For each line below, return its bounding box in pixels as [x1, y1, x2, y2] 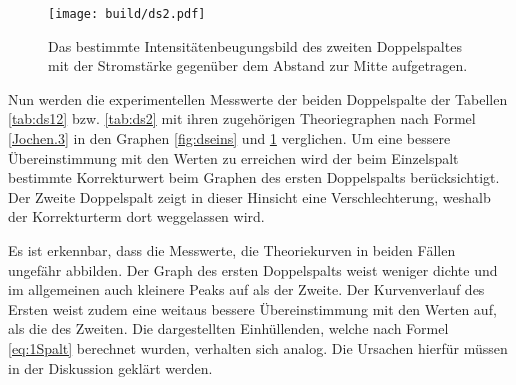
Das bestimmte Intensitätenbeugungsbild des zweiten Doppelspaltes [48, 35, 462, 56]
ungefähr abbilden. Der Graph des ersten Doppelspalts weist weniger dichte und [8, 259, 498, 280]
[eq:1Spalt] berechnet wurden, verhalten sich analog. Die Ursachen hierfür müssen [8, 337, 508, 358]
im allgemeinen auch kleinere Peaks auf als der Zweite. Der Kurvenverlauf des [8, 279, 485, 300]
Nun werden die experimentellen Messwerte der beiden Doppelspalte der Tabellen [8, 88, 508, 109]
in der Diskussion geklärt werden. [8, 357, 213, 378]
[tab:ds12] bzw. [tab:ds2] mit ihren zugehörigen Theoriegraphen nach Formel [8, 108, 476, 129]
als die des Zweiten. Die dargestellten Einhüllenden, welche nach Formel [8, 318, 449, 339]
